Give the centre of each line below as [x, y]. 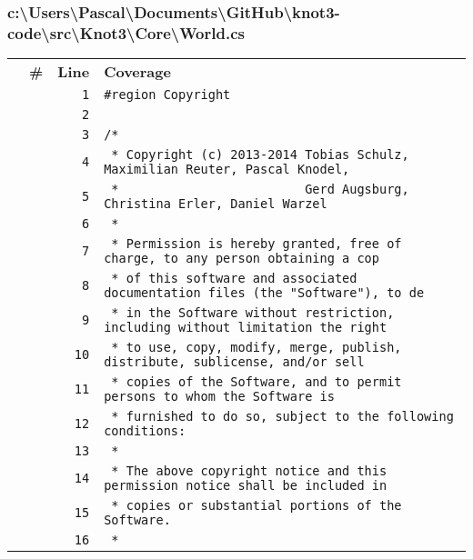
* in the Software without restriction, [253, 313]
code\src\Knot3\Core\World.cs [126, 32]
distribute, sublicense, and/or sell [234, 362]
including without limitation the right [246, 328]
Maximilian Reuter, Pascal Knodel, [227, 170]
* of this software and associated [234, 279]
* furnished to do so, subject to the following [282, 417]
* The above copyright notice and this [249, 471]
